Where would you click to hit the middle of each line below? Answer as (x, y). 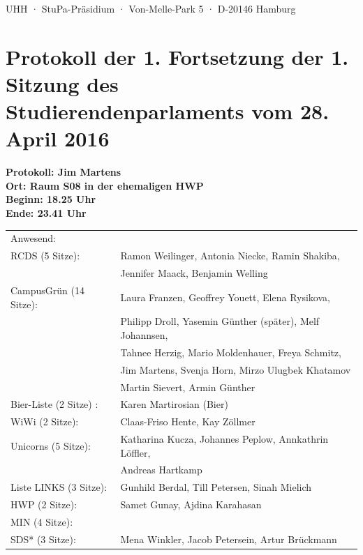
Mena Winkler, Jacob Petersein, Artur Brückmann (229, 539)
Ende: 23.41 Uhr (46, 213)
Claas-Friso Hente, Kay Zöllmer (188, 421)
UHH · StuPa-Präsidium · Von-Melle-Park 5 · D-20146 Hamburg (151, 8)
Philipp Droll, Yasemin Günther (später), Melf (220, 321)
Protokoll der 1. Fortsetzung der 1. (177, 56)
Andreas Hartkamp (161, 470)
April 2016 (58, 138)
